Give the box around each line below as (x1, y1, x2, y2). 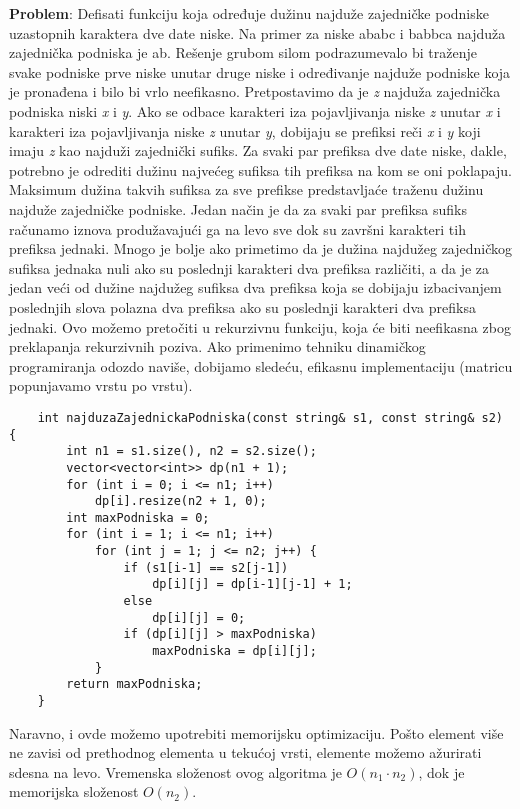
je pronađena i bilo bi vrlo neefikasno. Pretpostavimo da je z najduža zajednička (9, 81, 501, 102)
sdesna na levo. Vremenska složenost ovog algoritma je (9, 761, 342, 782)
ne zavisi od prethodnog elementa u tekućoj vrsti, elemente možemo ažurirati (9, 742, 482, 763)
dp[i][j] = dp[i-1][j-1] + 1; (152, 577, 353, 592)
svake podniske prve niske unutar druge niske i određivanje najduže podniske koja (9, 61, 511, 82)
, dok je (418, 761, 465, 782)
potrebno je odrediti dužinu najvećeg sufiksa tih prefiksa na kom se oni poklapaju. (9, 159, 512, 180)
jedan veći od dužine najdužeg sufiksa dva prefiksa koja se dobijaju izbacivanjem (9, 277, 502, 298)
